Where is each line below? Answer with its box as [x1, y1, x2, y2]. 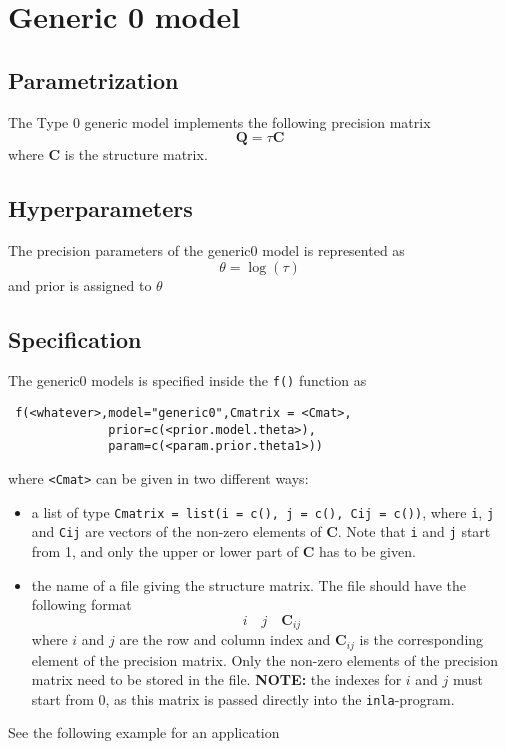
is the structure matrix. [64, 144, 208, 165]
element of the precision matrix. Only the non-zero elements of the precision [31, 649, 499, 670]
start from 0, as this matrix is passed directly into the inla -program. [31, 688, 455, 709]
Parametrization [8, 64, 179, 95]
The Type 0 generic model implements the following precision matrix [8, 111, 431, 132]
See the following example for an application [8, 722, 280, 743]
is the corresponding [359, 629, 484, 650]
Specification [8, 323, 142, 354]
